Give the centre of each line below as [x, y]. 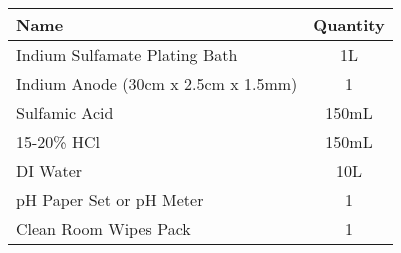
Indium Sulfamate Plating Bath [127, 54]
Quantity [349, 24]
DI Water [49, 170]
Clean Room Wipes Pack [103, 228]
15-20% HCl [58, 141]
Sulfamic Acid [65, 112]
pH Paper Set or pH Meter [110, 199]
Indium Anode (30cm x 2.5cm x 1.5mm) [157, 83]
